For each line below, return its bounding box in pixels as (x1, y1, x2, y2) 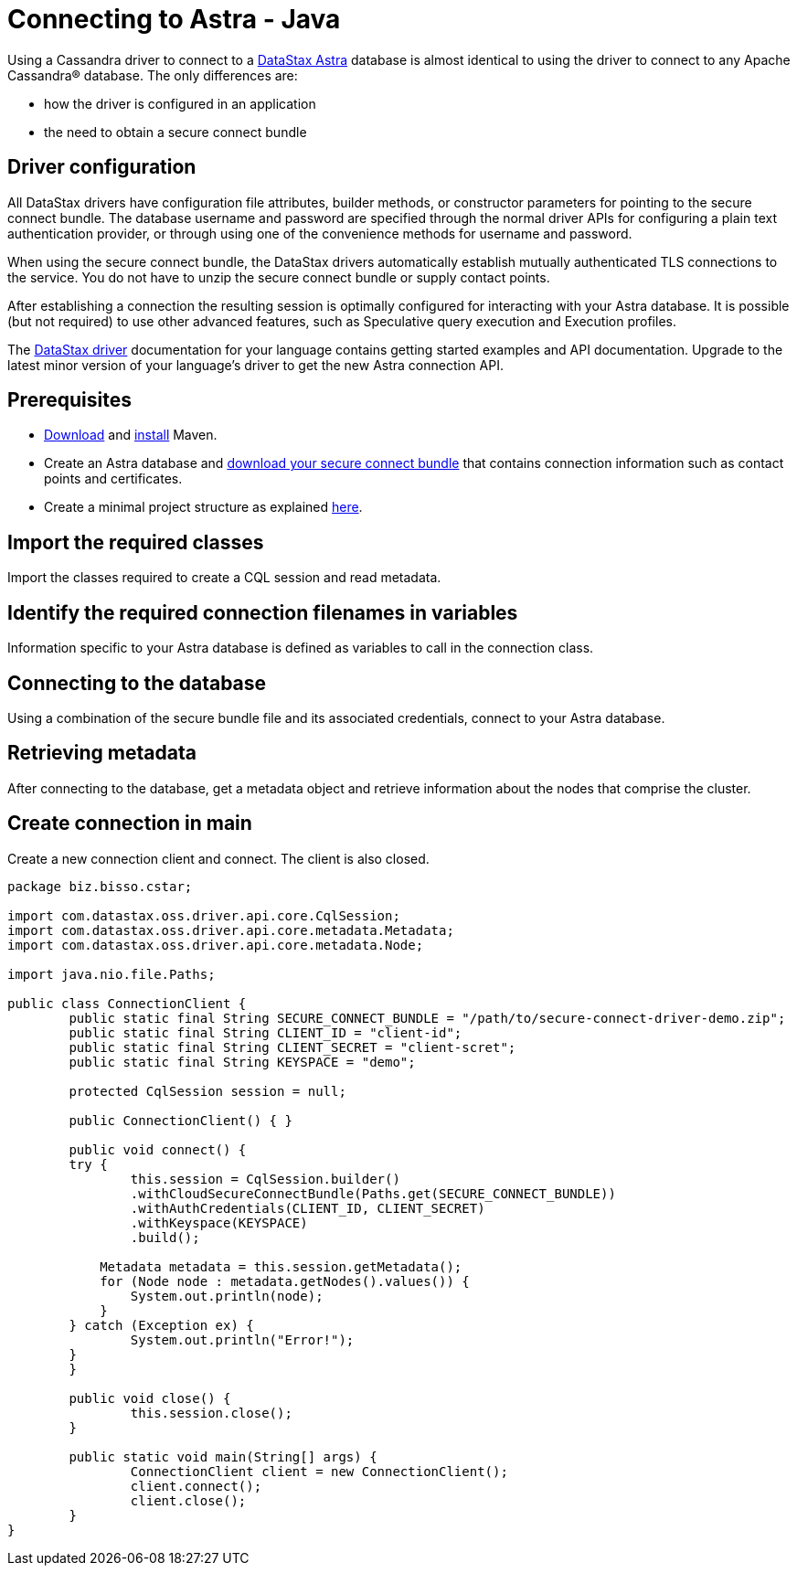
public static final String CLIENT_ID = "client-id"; (69, 1025, 462, 1040)
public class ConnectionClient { (7, 995, 247, 1011)
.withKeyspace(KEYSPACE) (130, 1215, 308, 1230)
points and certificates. (44, 471, 183, 487)
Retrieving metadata (7, 741, 197, 765)
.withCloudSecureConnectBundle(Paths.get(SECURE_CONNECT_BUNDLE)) (130, 1185, 616, 1201)
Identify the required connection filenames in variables (7, 601, 518, 624)
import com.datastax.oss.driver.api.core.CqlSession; (7, 908, 400, 923)
